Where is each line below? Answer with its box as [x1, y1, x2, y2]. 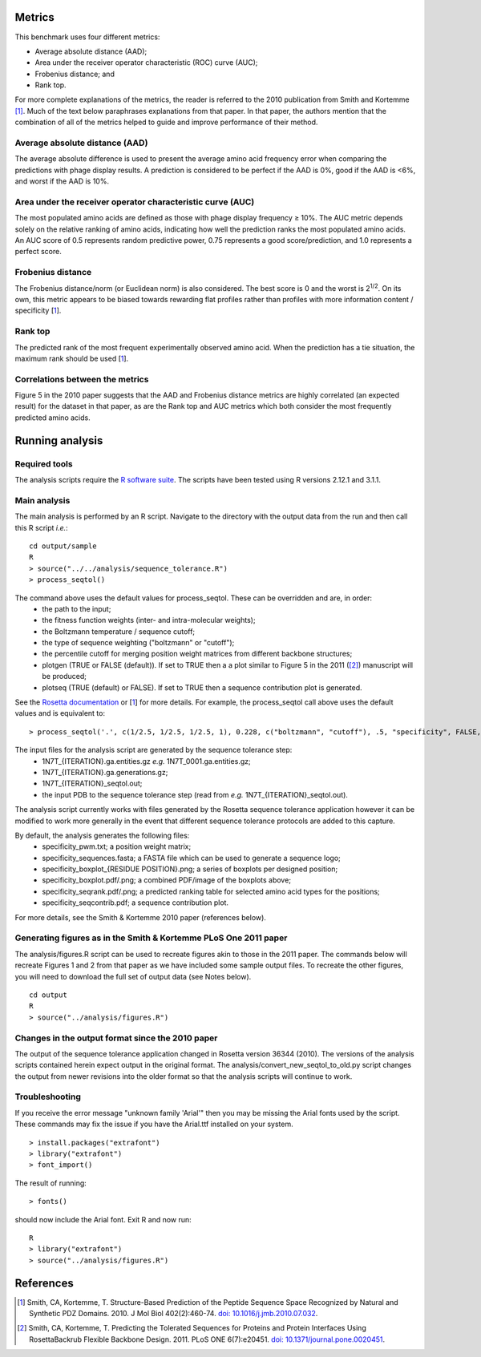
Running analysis [14, 434, 103, 447]
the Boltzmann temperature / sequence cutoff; [42, 626, 196, 636]
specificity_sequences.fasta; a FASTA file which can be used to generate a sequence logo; [42, 853, 341, 862]
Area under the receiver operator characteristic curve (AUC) [14, 196, 255, 208]
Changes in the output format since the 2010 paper [14, 1032, 218, 1044]
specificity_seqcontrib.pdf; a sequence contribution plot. [42, 898, 228, 907]
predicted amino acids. [14, 413, 91, 422]
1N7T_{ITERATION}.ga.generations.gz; [42, 767, 168, 777]
